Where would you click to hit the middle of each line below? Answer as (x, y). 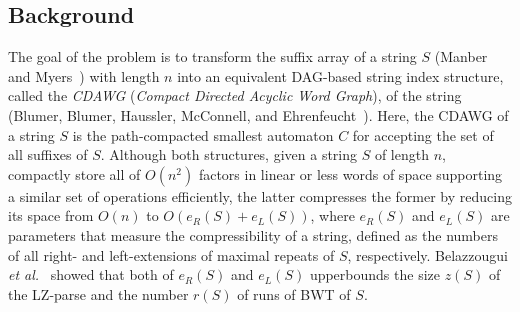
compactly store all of (74, 173)
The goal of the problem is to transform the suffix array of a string (212, 56)
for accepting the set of (423, 134)
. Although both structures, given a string (229, 154)
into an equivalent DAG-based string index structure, (340, 75)
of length (401, 154)
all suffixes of (48, 154)
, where (332, 215)
